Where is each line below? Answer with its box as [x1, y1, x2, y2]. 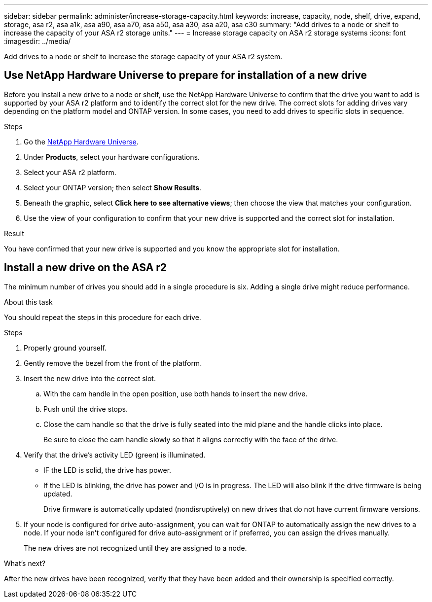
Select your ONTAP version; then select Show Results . [24, 183, 202, 192]
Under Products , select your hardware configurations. [24, 152, 200, 161]
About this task [4, 297, 53, 306]
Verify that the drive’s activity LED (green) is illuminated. [24, 450, 206, 459]
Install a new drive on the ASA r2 [4, 261, 167, 274]
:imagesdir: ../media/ [4, 37, 71, 45]
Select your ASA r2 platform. [24, 168, 116, 177]
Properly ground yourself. [24, 343, 107, 352]
